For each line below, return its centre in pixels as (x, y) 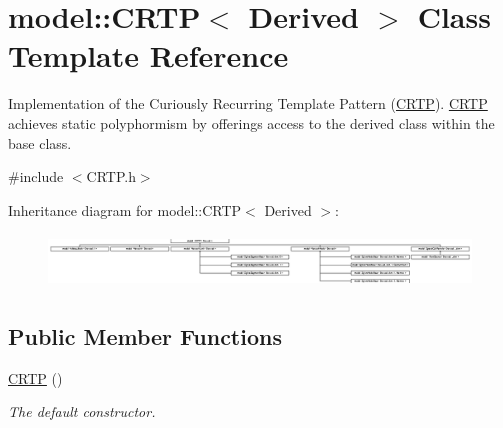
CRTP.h (111, 176)
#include (36, 176)
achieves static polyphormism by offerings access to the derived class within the (251, 122)
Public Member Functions (145, 335)
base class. (40, 142)
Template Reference (148, 55)
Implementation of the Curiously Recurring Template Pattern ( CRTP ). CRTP (248, 103)
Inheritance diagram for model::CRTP (125, 209)
